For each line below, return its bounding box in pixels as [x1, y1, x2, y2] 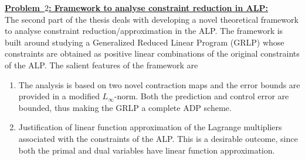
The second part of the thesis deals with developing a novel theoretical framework [5, 13, 299, 25]
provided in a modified [18, 90, 100, 102]
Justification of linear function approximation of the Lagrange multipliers [18, 121, 282, 133]
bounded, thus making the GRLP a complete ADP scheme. [18, 101, 232, 113]
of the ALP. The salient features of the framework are [5, 58, 198, 71]
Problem [5, 2, 40, 13]
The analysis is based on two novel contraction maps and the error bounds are [18, 78, 300, 91]
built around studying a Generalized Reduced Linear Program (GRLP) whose [5, 36, 284, 48]
